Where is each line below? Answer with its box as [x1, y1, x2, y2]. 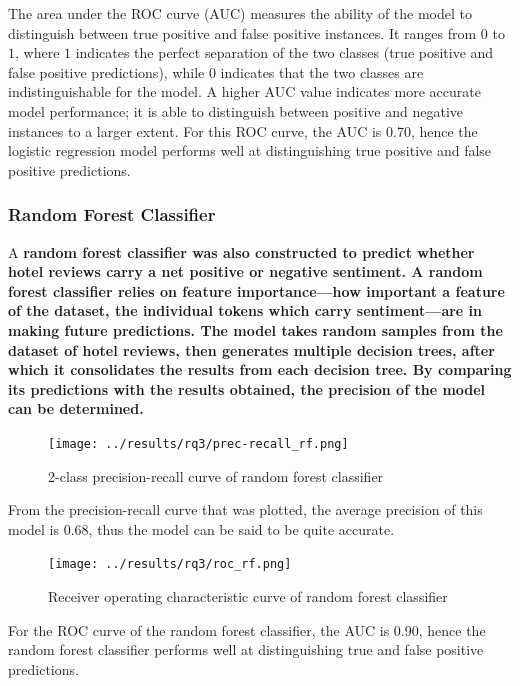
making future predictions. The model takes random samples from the [8, 319, 503, 340]
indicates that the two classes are [220, 61, 424, 82]
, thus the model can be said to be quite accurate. [88, 518, 395, 539]
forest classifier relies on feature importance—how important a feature [8, 280, 505, 301]
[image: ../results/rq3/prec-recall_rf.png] [48, 436, 349, 451]
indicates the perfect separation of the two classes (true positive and [75, 42, 494, 63]
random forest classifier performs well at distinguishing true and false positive [8, 639, 484, 660]
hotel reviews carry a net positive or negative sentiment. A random [8, 261, 483, 282]
